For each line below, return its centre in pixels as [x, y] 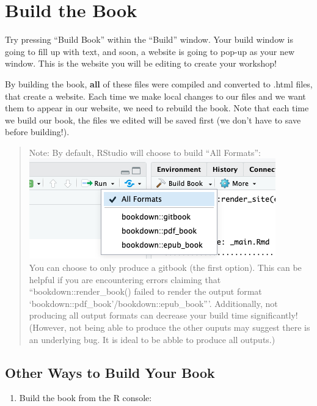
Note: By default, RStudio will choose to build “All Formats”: [145, 152]
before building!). [37, 132]
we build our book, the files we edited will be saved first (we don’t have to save [153, 120]
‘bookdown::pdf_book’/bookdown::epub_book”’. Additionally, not [153, 303]
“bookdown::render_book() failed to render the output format [145, 291]
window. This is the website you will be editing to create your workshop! [141, 63]
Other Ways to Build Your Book [110, 372]
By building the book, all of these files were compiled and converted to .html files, [159, 83]
